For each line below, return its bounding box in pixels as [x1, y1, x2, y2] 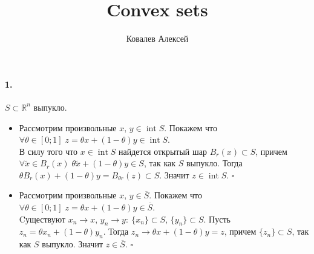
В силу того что [19, 145, 78, 157]
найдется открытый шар [119, 145, 207, 157]
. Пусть [203, 212, 231, 225]
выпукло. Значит [42, 238, 103, 250]
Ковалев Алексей [126, 32, 189, 45]
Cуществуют [19, 212, 66, 225]
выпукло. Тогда [186, 157, 243, 169]
